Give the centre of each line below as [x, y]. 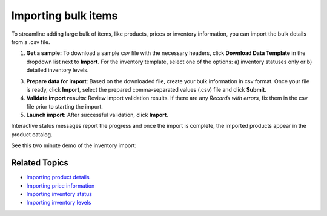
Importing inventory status [59, 194]
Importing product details [58, 177]
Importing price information [61, 186]
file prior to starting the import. [64, 106]
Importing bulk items [64, 16]
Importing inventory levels [59, 203]
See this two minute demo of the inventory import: [74, 145]
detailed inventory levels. [58, 70]
